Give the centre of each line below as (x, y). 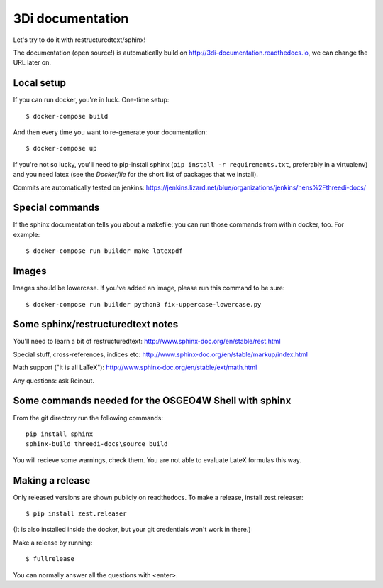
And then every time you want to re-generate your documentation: (110, 132)
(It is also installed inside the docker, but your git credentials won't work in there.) (132, 530)
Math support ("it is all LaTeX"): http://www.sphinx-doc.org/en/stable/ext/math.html (135, 367)
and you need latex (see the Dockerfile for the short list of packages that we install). (136, 175)
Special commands (56, 208)
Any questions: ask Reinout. (54, 381)
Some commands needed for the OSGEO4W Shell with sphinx (152, 401)
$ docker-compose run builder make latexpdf (105, 251)
